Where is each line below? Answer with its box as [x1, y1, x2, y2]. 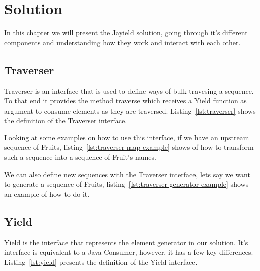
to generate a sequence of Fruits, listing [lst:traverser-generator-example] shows [4, 179, 249, 189]
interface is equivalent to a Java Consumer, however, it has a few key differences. [4, 247, 253, 257]
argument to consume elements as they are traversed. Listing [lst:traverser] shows [4, 105, 256, 116]
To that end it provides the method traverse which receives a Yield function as [4, 95, 247, 106]
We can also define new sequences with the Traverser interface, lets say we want [4, 169, 250, 179]
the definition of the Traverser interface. [4, 115, 127, 126]
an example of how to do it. [4, 188, 90, 199]
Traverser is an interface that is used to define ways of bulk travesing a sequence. [4, 85, 254, 96]
